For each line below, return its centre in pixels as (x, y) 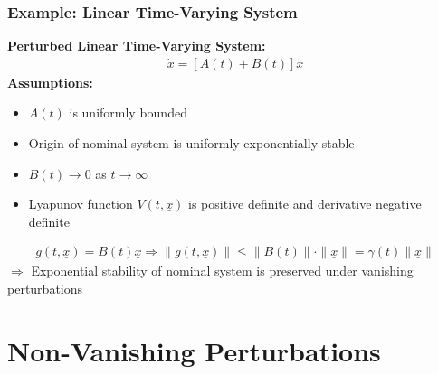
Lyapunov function (81, 204)
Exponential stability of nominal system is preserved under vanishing (222, 271)
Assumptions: (50, 82)
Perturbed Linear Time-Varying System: (137, 46)
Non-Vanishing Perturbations (194, 350)
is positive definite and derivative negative (305, 204)
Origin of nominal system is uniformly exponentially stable (191, 143)
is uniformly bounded (128, 112)
